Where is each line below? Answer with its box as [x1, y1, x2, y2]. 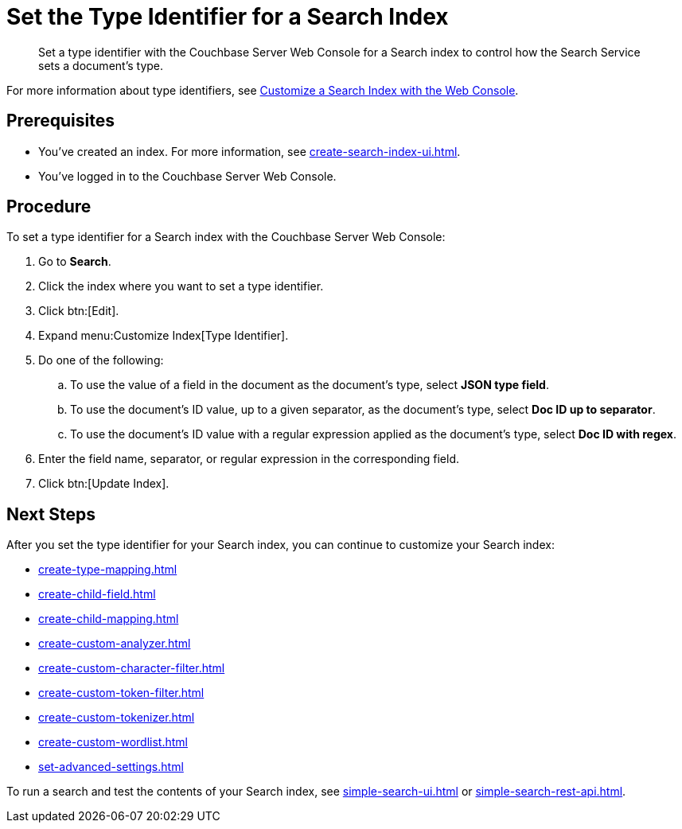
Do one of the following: [38, 353, 164, 368]
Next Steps [6, 504, 95, 524]
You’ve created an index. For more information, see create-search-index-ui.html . [38, 144, 461, 158]
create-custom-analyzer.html [38, 636, 191, 651]
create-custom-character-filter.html [38, 661, 225, 675]
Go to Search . [38, 255, 111, 269]
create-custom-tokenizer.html [38, 710, 195, 725]
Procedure [6, 197, 92, 217]
